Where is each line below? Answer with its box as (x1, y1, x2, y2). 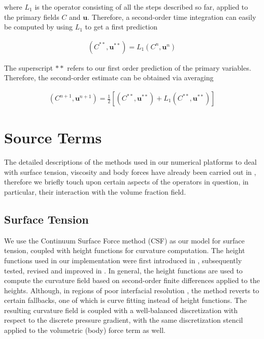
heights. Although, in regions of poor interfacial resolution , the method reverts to (4, 285, 259, 295)
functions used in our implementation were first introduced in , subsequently (4, 255, 242, 265)
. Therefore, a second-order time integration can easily (87, 11, 256, 22)
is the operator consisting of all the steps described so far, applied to (35, 2, 248, 12)
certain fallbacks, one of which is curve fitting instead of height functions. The (4, 295, 247, 305)
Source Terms (4, 127, 102, 148)
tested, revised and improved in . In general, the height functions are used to (4, 265, 243, 275)
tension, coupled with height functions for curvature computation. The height (4, 245, 245, 256)
